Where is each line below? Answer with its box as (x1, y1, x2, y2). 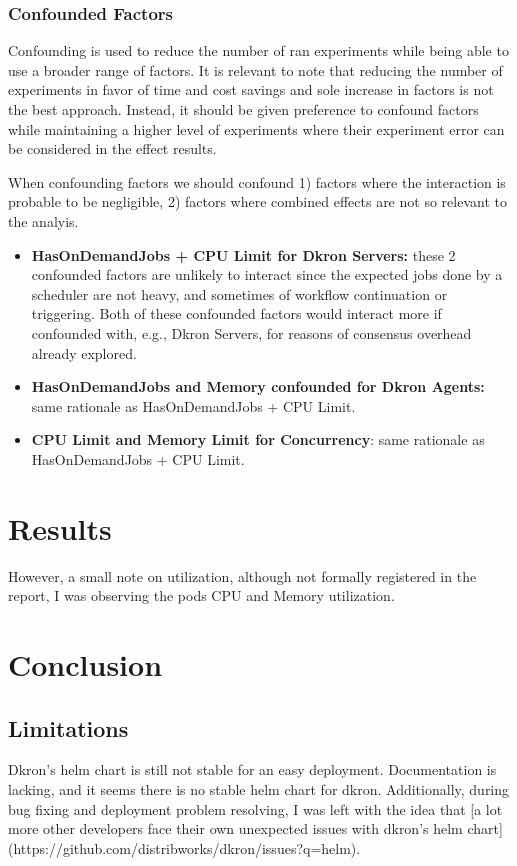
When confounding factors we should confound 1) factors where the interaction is (8, 171, 506, 192)
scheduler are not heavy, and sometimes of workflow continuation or (31, 283, 448, 304)
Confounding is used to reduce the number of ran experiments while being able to (8, 40, 509, 61)
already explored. (31, 342, 137, 363)
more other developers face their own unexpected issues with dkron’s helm (8, 818, 463, 839)
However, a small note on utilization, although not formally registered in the (8, 565, 477, 586)
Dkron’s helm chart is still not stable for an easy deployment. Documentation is (8, 759, 497, 780)
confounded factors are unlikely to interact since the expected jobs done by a (31, 264, 503, 285)
